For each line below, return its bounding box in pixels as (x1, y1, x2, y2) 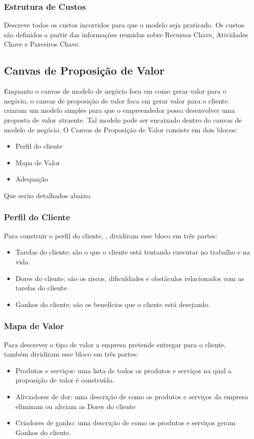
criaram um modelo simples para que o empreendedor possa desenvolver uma (4, 105, 235, 115)
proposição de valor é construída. (15, 375, 115, 385)
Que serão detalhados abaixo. (4, 190, 92, 200)
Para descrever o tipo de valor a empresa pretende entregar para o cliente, (4, 339, 226, 349)
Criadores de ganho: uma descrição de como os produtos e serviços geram (15, 417, 236, 428)
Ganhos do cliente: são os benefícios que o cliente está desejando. (15, 299, 210, 309)
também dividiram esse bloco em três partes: (4, 349, 139, 359)
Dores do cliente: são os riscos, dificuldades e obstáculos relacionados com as (15, 273, 244, 283)
